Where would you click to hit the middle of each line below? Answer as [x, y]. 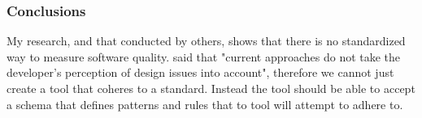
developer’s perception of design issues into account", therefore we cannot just [200, 72]
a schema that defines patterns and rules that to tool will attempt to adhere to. [205, 104]
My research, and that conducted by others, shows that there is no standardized [206, 41]
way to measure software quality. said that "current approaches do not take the [204, 56]
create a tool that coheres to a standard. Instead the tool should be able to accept [211, 88]
